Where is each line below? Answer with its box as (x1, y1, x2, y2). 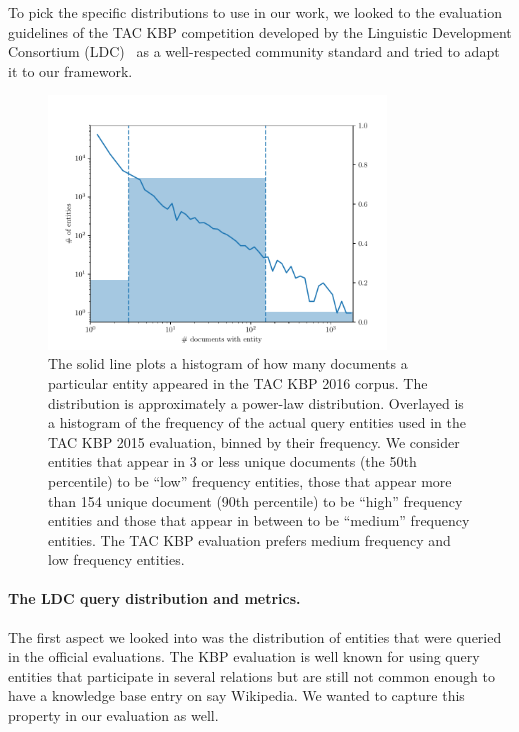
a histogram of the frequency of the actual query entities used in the (48, 412, 467, 433)
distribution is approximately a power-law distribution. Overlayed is (48, 392, 464, 413)
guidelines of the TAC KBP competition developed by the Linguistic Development (8, 21, 512, 42)
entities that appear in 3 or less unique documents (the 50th (48, 451, 417, 472)
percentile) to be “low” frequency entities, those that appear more (48, 470, 452, 491)
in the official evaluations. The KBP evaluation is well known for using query (8, 646, 480, 667)
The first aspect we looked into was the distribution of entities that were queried (8, 626, 502, 647)
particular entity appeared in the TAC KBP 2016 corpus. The (48, 372, 428, 393)
